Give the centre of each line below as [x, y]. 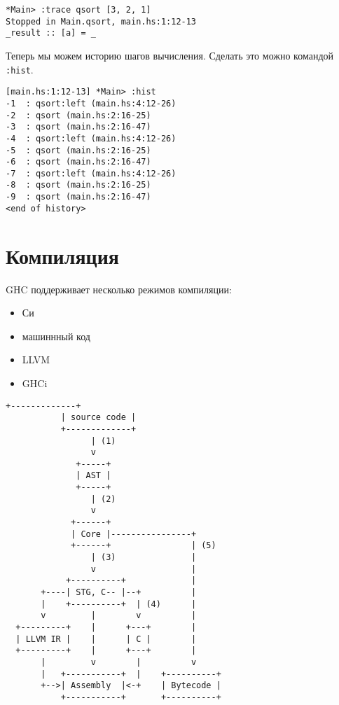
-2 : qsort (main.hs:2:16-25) [78, 115]
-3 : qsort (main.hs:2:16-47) [78, 127]
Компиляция [62, 255]
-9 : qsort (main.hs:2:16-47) [78, 197]
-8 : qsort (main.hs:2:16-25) [78, 185]
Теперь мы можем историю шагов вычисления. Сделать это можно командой [170, 55]
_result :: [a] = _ [51, 33]
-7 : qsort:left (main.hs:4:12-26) [91, 173]
